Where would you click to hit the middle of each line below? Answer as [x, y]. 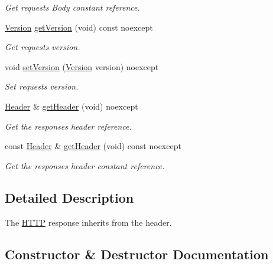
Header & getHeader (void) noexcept [71, 106]
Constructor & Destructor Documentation [137, 254]
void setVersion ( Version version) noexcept [82, 66]
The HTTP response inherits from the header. [88, 222]
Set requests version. [42, 86]
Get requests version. [43, 47]
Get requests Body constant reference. [72, 7]
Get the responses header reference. [68, 126]
